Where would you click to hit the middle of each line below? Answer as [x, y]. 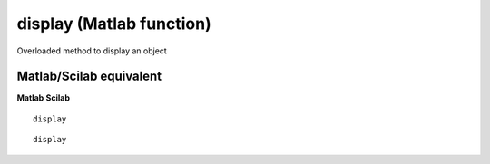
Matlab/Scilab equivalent [89, 77]
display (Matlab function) [114, 24]
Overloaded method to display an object [92, 51]
